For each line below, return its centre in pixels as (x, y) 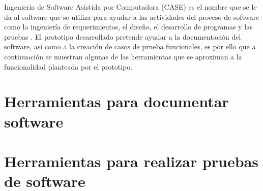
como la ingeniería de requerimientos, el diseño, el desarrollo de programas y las (128, 27)
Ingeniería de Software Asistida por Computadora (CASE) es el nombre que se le (130, 7)
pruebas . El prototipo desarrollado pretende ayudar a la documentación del (123, 36)
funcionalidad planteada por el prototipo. (68, 66)
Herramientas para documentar (116, 101)
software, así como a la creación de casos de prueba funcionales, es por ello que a (130, 46)
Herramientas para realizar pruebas (131, 161)
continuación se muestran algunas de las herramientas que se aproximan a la (123, 56)
